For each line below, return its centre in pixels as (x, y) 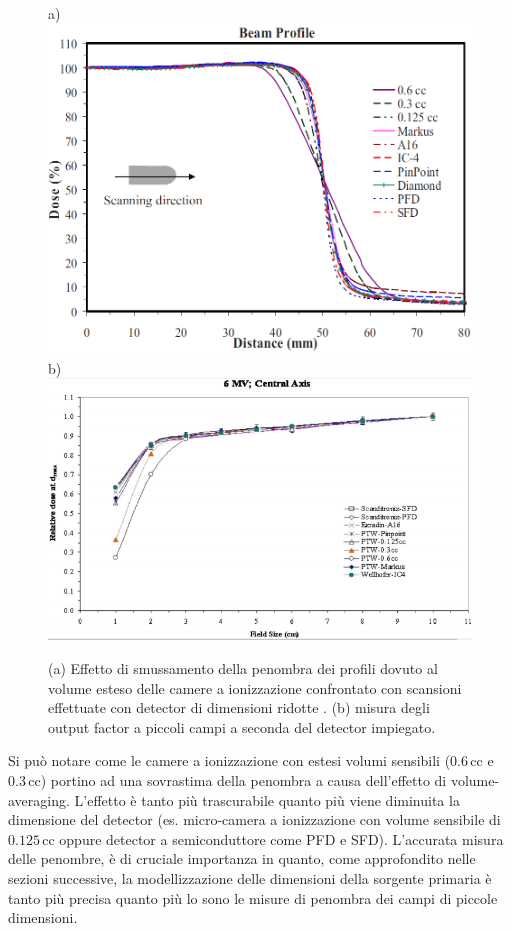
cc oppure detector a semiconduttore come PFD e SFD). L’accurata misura (273, 838)
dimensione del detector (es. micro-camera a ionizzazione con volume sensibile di (254, 819)
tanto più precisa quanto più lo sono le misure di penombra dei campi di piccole (253, 897)
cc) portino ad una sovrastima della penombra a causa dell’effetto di (237, 779)
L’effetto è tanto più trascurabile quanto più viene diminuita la (267, 799)
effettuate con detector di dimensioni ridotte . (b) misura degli (239, 707)
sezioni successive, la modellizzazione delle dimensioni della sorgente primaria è (250, 877)
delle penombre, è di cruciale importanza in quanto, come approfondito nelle (242, 858)
